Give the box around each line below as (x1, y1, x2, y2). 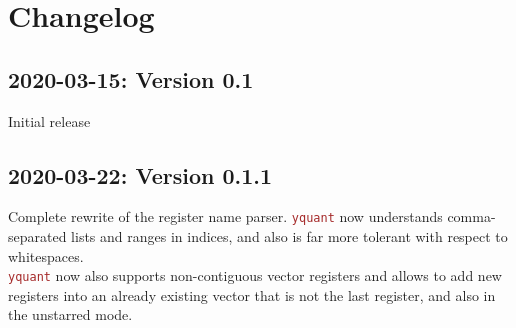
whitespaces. (8, 245, 84, 266)
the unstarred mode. (8, 304, 133, 325)
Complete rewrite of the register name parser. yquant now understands (8, 206, 443, 227)
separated (8, 226, 67, 247)
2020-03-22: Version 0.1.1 (8, 159, 273, 190)
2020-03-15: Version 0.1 (8, 63, 254, 94)
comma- (447, 206, 496, 227)
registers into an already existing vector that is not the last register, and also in (8, 284, 496, 305)
